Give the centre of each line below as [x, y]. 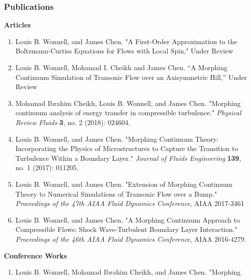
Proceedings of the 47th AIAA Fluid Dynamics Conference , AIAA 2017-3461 [130, 203]
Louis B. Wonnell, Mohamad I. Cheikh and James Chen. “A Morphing [121, 67]
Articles [17, 25]
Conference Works [35, 255]
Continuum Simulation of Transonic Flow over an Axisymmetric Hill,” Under [131, 77]
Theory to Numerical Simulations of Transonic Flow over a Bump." [116, 193]
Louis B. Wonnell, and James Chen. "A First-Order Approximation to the [126, 41]
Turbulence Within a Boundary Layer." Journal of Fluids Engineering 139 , [128, 158]
